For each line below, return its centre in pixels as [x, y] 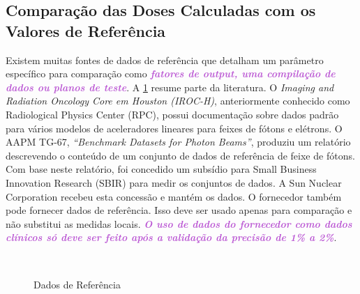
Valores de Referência [86, 30]
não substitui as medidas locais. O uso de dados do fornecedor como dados [179, 223]
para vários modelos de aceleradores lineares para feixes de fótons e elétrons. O [174, 128]
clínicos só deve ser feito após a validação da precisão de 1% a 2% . [171, 237]
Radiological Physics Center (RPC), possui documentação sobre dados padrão [172, 114]
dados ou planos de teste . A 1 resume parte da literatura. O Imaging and [170, 87]
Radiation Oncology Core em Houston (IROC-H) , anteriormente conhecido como [178, 101]
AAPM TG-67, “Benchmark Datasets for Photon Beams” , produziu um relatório [178, 142]
